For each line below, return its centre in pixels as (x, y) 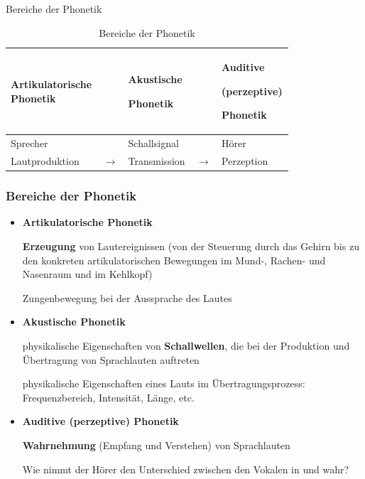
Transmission (157, 161)
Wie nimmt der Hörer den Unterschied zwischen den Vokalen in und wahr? (186, 469)
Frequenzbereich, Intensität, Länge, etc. (108, 397)
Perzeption (245, 161)
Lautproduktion (45, 161)
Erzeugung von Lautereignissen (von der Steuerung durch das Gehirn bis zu (191, 246)
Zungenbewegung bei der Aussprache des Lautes (127, 297)
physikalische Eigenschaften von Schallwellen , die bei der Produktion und (186, 345)
